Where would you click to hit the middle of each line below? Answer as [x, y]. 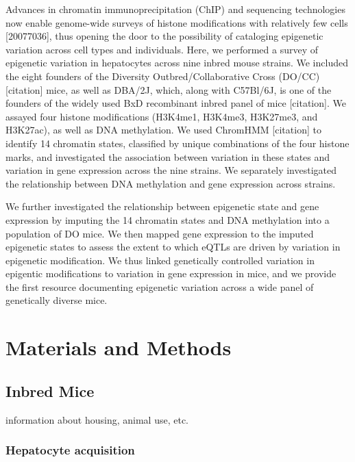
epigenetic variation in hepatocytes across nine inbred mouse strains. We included [177, 63]
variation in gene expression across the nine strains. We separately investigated [171, 170]
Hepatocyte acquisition [70, 450]
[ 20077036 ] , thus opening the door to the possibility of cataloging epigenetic [164, 36]
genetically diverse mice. [57, 300]
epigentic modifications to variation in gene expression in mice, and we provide [171, 273]
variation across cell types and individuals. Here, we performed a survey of [162, 49]
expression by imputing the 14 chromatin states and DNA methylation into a [168, 219]
